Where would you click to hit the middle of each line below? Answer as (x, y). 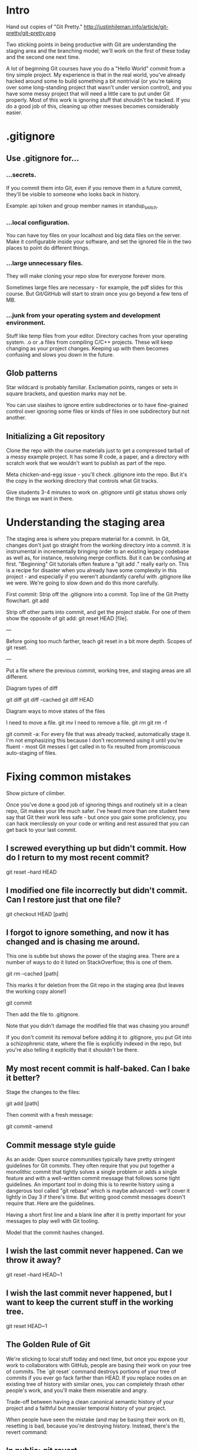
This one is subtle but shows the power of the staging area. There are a (93, 956)
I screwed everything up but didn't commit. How (96, 849)
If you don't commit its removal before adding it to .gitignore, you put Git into (99, 1037)
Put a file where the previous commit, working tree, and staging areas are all (99, 671)
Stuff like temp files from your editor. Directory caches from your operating (97, 335)
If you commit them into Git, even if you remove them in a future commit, (94, 188)
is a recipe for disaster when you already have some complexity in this (91, 570)
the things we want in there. (40, 499)
